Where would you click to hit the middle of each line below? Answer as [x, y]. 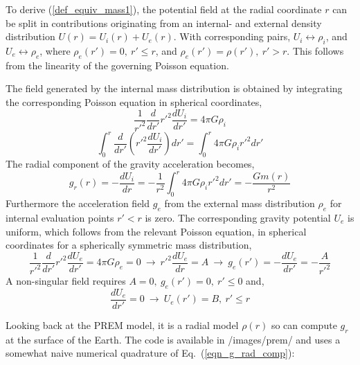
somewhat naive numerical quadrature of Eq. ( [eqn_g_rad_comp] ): [150, 353]
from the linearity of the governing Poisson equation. [117, 65]
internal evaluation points [60, 217]
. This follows [315, 50]
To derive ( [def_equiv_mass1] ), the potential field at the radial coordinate [164, 9]
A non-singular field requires [66, 281]
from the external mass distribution [240, 203]
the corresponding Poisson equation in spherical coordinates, [134, 101]
